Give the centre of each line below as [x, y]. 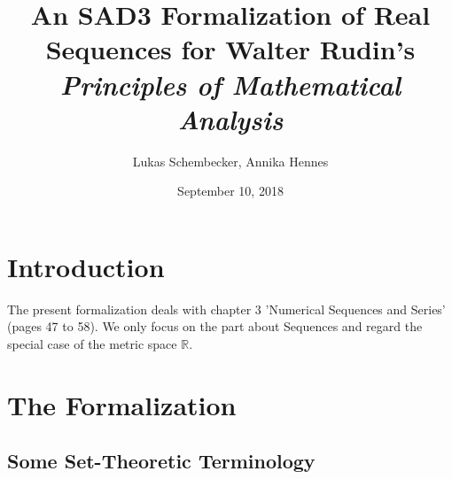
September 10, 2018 [230, 191]
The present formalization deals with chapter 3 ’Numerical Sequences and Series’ [226, 309]
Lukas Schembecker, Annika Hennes [230, 161]
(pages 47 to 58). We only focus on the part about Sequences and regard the [215, 326]
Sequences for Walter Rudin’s [230, 49]
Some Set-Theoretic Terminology [161, 461]
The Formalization [122, 404]
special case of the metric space [92, 344]
